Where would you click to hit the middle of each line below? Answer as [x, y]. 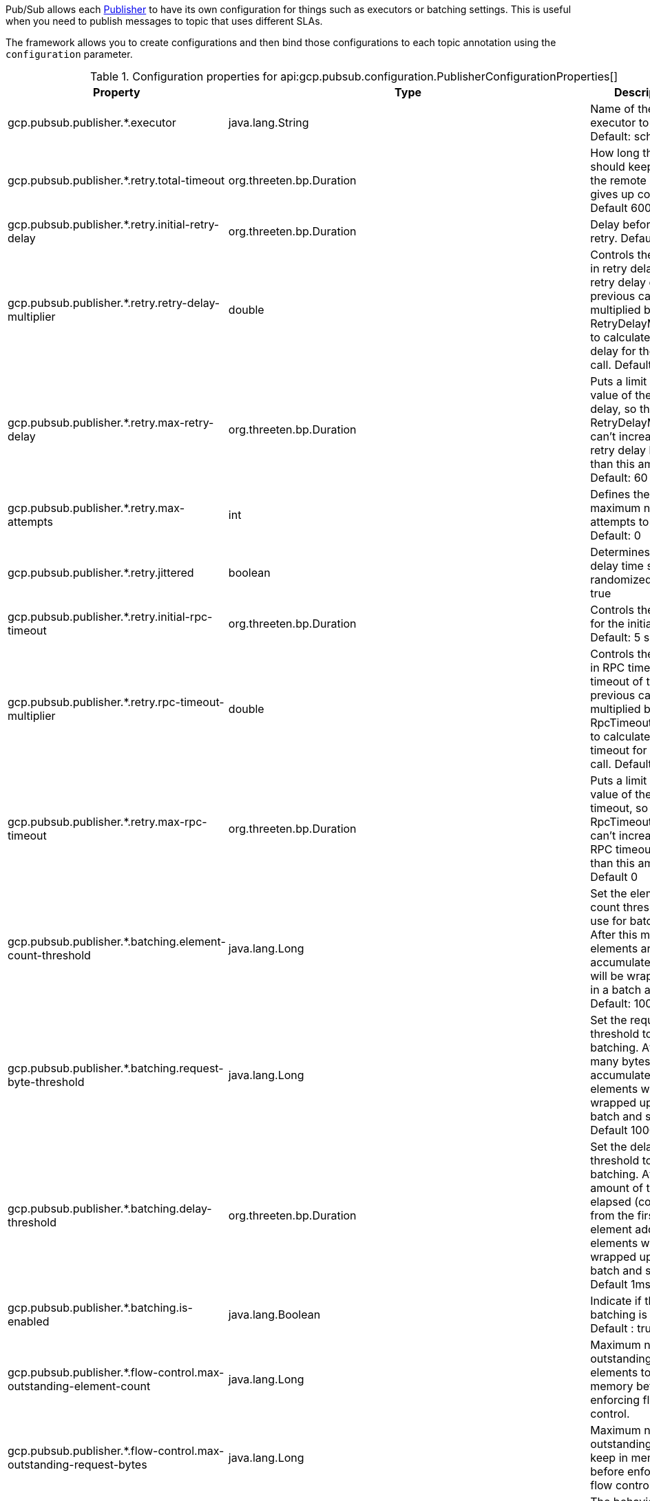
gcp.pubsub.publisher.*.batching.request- [116, 1068]
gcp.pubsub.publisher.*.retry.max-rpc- [107, 822]
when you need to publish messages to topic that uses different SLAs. [164, 21]
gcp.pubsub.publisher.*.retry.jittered [101, 573]
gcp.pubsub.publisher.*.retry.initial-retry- [114, 224]
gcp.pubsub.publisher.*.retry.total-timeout [116, 180]
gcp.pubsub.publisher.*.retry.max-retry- [111, 423]
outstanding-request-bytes [77, 1465]
